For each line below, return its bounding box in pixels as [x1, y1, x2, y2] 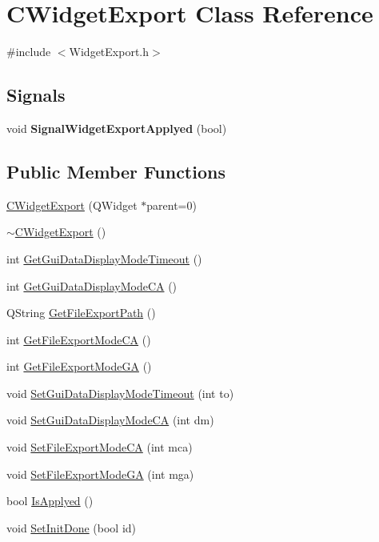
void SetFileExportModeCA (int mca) [6, 439, 193, 456]
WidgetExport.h [69, 43, 150, 60]
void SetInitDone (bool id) [6, 519, 137, 536]
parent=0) [146, 196, 197, 213]
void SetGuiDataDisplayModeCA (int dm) [6, 412, 214, 428]
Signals [6, 82, 66, 107]
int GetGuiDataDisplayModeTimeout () [6, 250, 202, 267]
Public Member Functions [6, 159, 225, 183]
